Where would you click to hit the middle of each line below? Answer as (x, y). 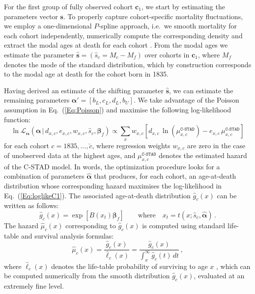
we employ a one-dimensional (48, 26)
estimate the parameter (39, 54)
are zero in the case (216, 145)
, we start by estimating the (183, 6)
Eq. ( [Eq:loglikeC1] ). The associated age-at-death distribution (97, 195)
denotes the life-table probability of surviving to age (129, 266)
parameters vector (31, 16)
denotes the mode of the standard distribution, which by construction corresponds (128, 64)
